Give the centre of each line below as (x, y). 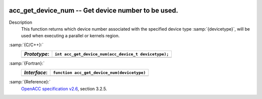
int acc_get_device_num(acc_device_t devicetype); (112, 54)
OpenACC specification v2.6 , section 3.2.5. (64, 89)
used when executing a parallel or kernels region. (70, 36)
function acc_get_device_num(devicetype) (99, 73)
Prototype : (37, 54)
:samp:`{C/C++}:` (26, 45)
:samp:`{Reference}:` (30, 82)
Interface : (36, 73)
